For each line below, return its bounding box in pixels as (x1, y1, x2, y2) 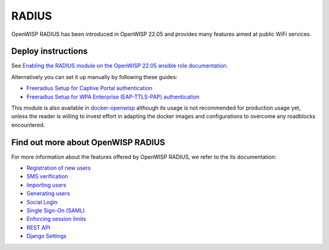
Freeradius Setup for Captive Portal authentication (26, 85, 152, 92)
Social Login (26, 198, 58, 206)
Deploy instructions (11, 46, 88, 57)
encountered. (11, 121, 45, 128)
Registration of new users (26, 164, 91, 172)
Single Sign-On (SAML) (26, 207, 85, 214)
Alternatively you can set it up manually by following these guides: (11, 73, 178, 80)
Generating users (26, 190, 70, 197)
